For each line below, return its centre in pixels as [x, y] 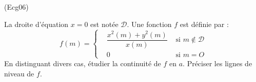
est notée [104, 24]
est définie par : [204, 24]
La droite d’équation [36, 24]
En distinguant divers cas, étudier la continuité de [83, 63]
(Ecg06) [16, 7]
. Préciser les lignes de [218, 63]
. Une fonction [149, 24]
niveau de [19, 73]
